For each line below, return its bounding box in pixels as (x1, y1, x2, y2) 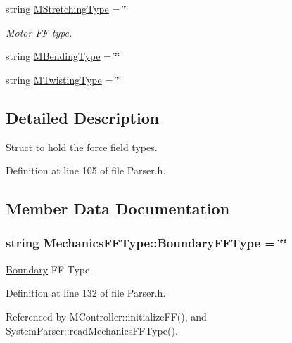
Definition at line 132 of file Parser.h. (6, 285, 166, 300)
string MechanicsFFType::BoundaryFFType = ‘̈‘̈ (6, 234, 287, 252)
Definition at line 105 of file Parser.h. (6, 163, 166, 178)
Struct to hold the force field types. (6, 139, 158, 154)
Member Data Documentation (6, 198, 230, 219)
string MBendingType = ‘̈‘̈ (6, 48, 120, 63)
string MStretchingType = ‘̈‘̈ (6, 1, 129, 15)
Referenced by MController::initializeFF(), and (6, 309, 207, 323)
